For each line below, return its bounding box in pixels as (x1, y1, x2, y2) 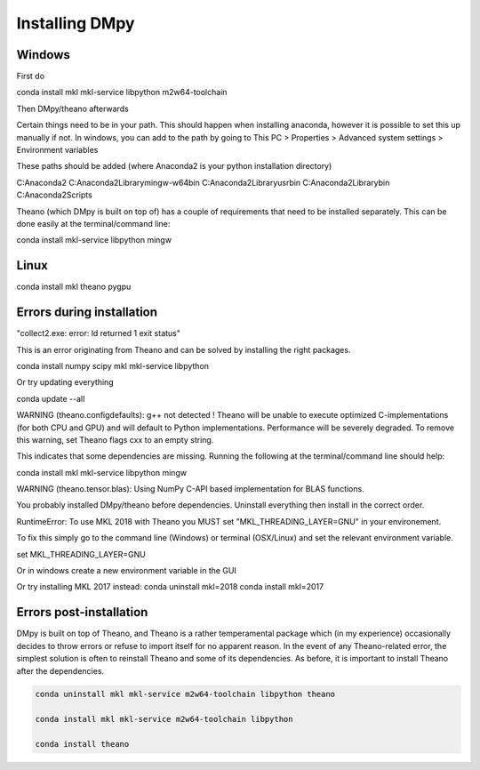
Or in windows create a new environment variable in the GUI (16, 565, 237, 576)
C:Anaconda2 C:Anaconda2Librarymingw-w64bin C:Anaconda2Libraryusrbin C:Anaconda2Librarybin (16, 177, 390, 188)
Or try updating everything (16, 377, 115, 388)
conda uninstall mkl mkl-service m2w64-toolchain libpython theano (35, 689, 336, 700)
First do (16, 71, 44, 82)
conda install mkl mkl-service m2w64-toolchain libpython (35, 714, 293, 725)
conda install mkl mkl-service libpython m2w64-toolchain (16, 87, 228, 98)
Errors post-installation (16, 605, 148, 620)
